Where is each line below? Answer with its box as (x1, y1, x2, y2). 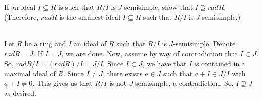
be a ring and (24, 38, 66, 48)
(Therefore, (4, 11, 39, 22)
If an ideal (4, 2, 36, 12)
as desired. (4, 87, 36, 98)
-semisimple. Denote (173, 38, 236, 48)
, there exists (102, 68, 143, 78)
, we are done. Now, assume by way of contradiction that (61, 48, 238, 59)
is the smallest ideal (59, 11, 120, 22)
